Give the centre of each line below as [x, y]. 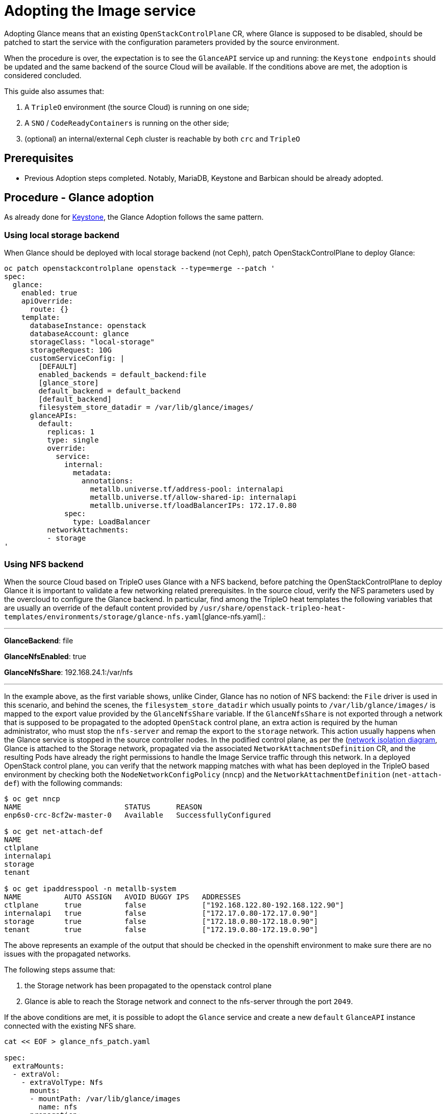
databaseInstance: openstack [88, 326]
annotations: [107, 481]
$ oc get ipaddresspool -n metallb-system [90, 888]
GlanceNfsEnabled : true [45, 656]
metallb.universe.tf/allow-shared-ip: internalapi [193, 497]
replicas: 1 [71, 432]
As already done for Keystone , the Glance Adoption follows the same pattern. [134, 217]
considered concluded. [43, 75]
